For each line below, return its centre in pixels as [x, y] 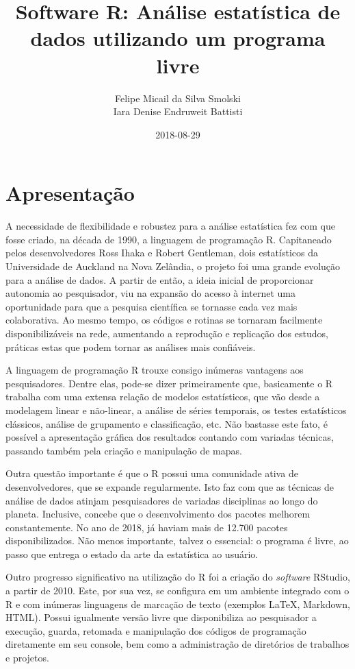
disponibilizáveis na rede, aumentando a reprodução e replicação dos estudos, [167, 333]
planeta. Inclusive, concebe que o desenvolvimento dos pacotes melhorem [158, 514]
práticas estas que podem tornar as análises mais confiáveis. [131, 346]
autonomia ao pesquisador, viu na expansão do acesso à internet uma [150, 293]
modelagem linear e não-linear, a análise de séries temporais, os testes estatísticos [176, 410]
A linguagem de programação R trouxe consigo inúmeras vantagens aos [155, 370]
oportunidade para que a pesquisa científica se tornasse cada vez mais [152, 306]
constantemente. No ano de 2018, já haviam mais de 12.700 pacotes [147, 527]
